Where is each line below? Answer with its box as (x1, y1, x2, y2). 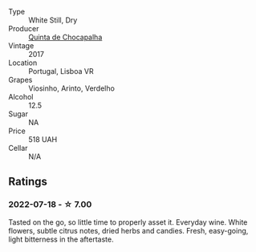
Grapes (8, 75, 33, 84)
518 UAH (28, 135, 58, 144)
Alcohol (8, 92, 34, 101)
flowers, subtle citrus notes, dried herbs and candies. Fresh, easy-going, (8, 226, 249, 235)
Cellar (8, 144, 28, 152)
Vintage (8, 41, 35, 51)
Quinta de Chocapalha (28, 32, 103, 42)
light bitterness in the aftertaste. (8, 234, 114, 244)
